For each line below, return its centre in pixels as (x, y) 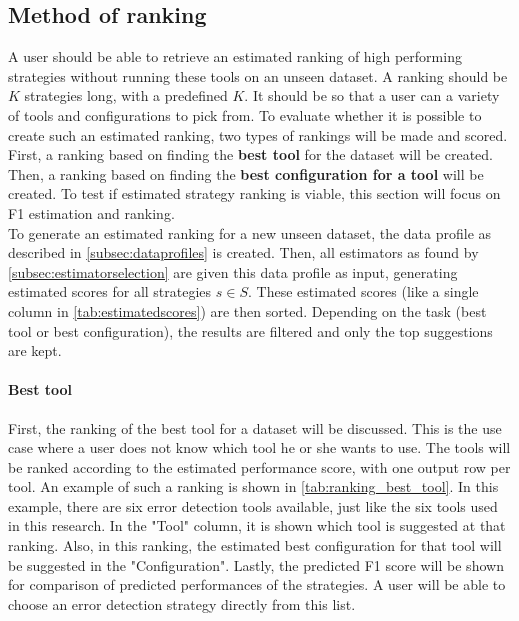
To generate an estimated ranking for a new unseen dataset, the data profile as (250, 232)
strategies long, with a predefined (126, 95)
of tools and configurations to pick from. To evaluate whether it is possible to (245, 114)
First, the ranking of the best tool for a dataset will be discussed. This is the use (255, 427)
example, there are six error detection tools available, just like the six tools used (253, 505)
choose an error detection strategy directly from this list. (182, 603)
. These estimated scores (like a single (363, 291)
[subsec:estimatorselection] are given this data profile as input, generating (233, 271)
